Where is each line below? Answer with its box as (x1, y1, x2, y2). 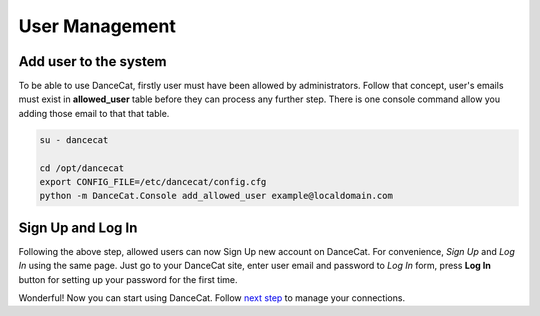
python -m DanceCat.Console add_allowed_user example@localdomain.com (39, 190, 394, 202)
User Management (18, 15, 177, 37)
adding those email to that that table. (18, 107, 170, 119)
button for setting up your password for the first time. (18, 273, 239, 285)
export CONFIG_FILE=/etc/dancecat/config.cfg (39, 176, 267, 187)
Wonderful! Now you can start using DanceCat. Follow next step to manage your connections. (18, 292, 405, 304)
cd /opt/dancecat (39, 162, 125, 174)
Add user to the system (18, 53, 167, 70)
